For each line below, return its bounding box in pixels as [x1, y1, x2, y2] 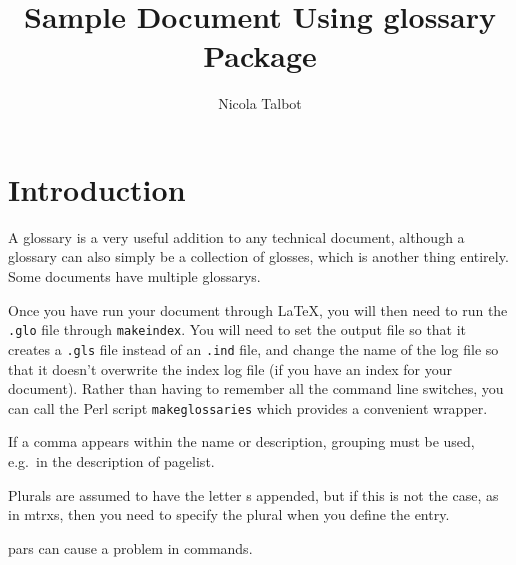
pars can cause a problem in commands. [8, 537, 253, 558]
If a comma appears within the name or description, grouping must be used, [8, 431, 475, 452]
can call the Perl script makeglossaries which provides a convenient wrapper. [8, 397, 488, 418]
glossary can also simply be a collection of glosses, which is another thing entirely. [8, 246, 509, 267]
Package [203, 35, 317, 76]
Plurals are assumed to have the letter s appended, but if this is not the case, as [8, 484, 499, 505]
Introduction [8, 168, 186, 209]
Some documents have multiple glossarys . [8, 266, 261, 287]
